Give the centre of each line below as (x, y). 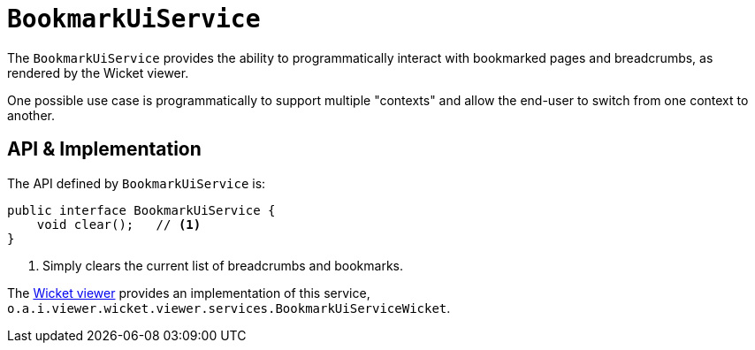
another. (31, 115)
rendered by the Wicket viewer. (98, 72)
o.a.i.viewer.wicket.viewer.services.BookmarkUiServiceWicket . (229, 308)
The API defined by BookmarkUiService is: (137, 183)
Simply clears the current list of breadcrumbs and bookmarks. (223, 265)
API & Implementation (104, 149)
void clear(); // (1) (119, 224)
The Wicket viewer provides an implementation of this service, (189, 293)
